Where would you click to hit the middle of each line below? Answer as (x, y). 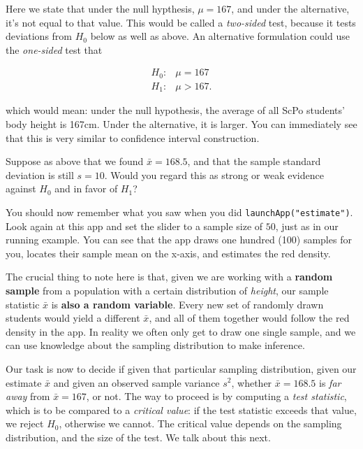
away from (28, 396)
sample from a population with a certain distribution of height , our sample (167, 290)
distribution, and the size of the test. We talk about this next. (138, 437)
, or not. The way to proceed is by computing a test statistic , (216, 396)
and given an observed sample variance (136, 382)
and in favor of (86, 188)
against (21, 188)
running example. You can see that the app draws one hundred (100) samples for (179, 240)
